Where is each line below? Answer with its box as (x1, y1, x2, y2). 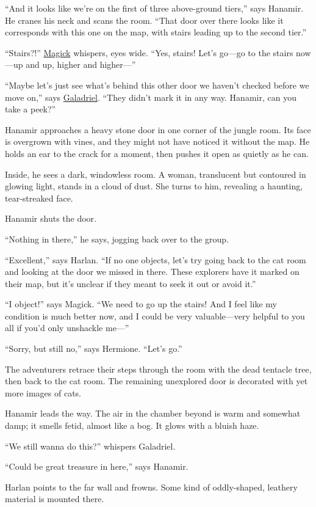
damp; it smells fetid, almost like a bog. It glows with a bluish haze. (5, 419, 259, 432)
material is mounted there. (5, 492, 104, 505)
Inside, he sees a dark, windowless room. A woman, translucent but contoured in (5, 167, 306, 180)
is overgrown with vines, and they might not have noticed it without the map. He (5, 135, 310, 148)
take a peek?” (5, 103, 56, 115)
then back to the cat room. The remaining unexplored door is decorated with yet (5, 374, 308, 387)
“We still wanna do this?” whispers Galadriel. (5, 439, 176, 452)
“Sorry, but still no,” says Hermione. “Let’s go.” (5, 342, 182, 355)
